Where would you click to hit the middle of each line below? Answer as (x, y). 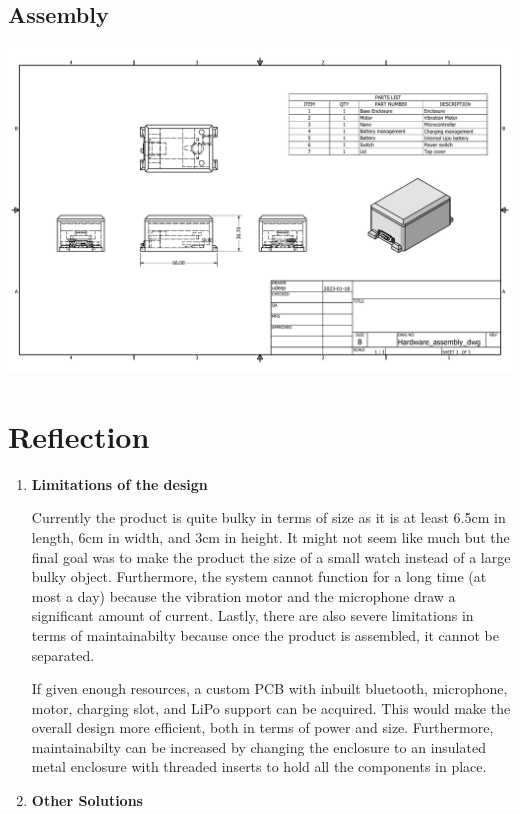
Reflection (79, 435)
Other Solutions (87, 800)
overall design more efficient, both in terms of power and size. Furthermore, (262, 727)
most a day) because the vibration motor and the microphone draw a (243, 595)
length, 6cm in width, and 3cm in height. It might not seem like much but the (270, 536)
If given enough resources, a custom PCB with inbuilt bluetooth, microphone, (269, 688)
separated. (63, 654)
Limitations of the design (119, 483)
